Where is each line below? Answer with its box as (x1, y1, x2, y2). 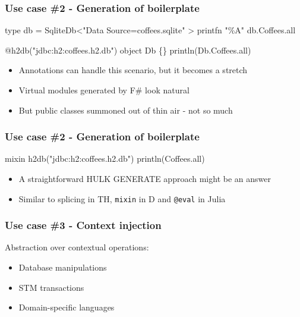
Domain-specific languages (18, 301, 115, 313)
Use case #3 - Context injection (5, 218, 162, 233)
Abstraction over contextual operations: (5, 241, 149, 253)
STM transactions (18, 281, 84, 293)
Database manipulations (18, 261, 107, 274)
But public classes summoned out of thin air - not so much (18, 103, 233, 116)
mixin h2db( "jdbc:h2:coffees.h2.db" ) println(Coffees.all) (5, 152, 205, 165)
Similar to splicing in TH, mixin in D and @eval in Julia (18, 192, 226, 205)
